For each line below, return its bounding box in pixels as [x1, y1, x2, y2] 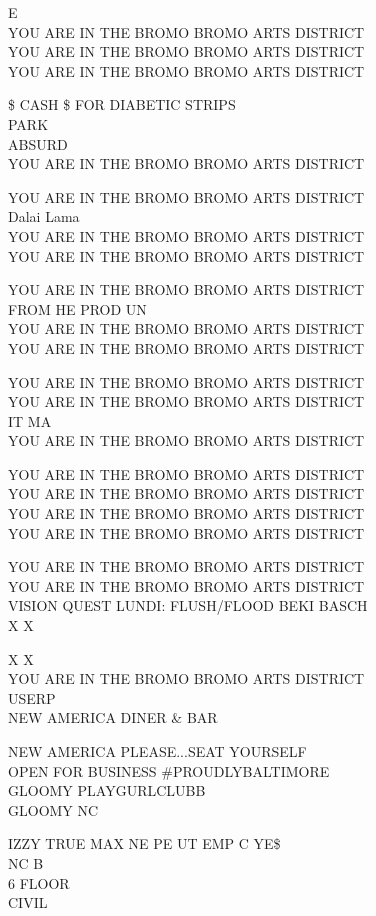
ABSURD [8, 133, 68, 154]
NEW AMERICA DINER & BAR [8, 707, 218, 728]
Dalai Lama [8, 206, 80, 227]
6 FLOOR [8, 872, 70, 893]
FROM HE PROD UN [8, 298, 147, 319]
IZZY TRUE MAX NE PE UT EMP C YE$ [8, 833, 281, 854]
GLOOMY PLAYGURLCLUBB [8, 780, 206, 801]
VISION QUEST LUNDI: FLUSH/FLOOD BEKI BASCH [8, 595, 368, 616]
